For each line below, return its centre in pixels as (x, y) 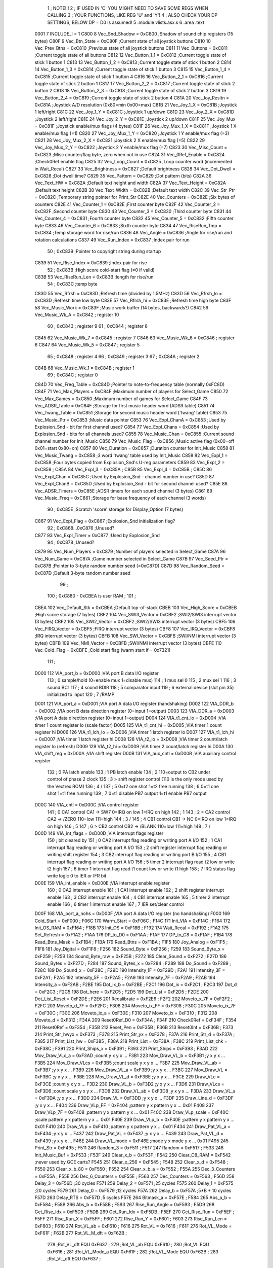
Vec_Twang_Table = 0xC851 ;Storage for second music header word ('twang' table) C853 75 (131, 413)
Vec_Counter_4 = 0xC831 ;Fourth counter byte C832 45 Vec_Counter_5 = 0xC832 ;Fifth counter (134, 219)
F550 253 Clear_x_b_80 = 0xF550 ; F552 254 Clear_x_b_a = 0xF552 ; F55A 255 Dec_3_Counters (135, 1169)
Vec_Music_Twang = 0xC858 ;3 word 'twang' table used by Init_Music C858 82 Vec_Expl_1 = (131, 455)
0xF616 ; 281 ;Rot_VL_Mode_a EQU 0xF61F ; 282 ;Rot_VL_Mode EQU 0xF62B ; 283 (133, 1252)
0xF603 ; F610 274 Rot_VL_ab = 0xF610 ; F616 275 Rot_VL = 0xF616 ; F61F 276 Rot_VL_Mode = (133, 1226)
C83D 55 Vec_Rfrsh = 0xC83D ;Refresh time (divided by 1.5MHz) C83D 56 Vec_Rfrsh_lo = (128, 293)
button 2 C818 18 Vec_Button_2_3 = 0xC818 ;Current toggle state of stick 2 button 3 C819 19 (130, 91)
